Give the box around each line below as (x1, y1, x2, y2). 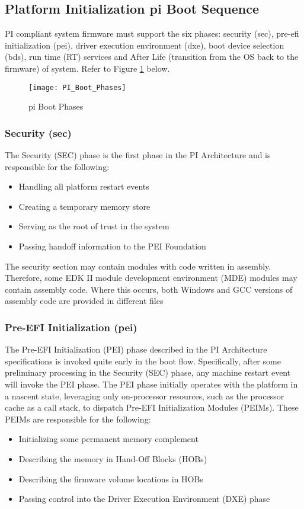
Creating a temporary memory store (18, 200, 151, 212)
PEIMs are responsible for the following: (5, 412, 151, 425)
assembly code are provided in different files (5, 294, 164, 307)
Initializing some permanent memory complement (18, 433, 199, 445)
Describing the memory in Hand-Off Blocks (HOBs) (18, 452, 207, 465)
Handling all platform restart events (18, 180, 149, 193)
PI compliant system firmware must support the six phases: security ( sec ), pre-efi (5, 27, 299, 40)
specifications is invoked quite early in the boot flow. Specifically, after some (5, 354, 281, 367)
